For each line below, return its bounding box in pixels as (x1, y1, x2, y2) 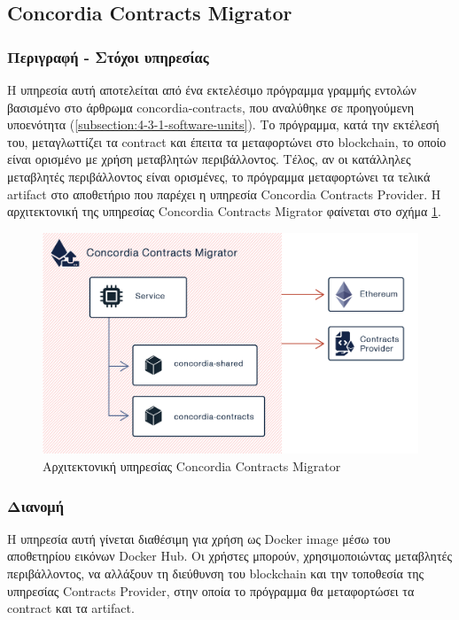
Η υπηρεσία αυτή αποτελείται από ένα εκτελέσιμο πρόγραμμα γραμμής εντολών (7, 81, 416, 98)
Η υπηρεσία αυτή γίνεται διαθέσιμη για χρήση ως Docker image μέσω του (7, 529, 391, 547)
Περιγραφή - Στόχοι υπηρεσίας (7, 45, 209, 67)
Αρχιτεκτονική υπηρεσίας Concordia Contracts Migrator (43, 457, 341, 476)
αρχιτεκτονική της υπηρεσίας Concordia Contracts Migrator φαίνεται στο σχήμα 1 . (7, 202, 441, 221)
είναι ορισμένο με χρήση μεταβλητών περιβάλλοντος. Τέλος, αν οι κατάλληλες (7, 150, 411, 168)
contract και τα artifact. (7, 599, 135, 617)
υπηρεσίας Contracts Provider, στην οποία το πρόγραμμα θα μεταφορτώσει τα (7, 581, 415, 600)
